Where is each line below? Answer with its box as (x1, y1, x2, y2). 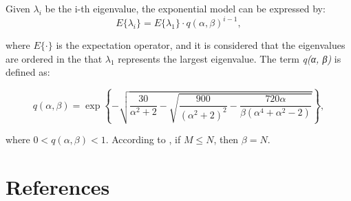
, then (213, 132, 239, 147)
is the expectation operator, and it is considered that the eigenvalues (56, 38, 345, 52)
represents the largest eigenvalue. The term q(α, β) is (118, 51, 341, 65)
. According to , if (105, 132, 181, 147)
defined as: (6, 65, 50, 79)
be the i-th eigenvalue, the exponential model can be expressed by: (45, 1, 326, 15)
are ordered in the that (6, 51, 103, 65)
